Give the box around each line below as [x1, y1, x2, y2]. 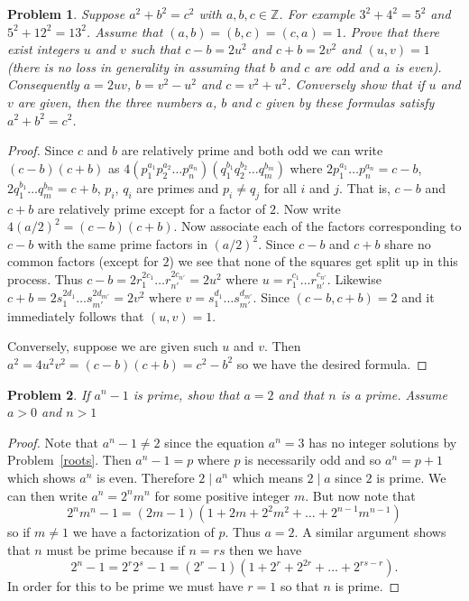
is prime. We [376, 467, 446, 486]
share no [384, 234, 431, 253]
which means [232, 467, 303, 486]
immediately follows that [7, 306, 144, 325]
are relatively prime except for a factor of [37, 199, 266, 217]
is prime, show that [133, 384, 240, 403]
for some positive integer [154, 485, 290, 504]
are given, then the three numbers [17, 92, 202, 111]
